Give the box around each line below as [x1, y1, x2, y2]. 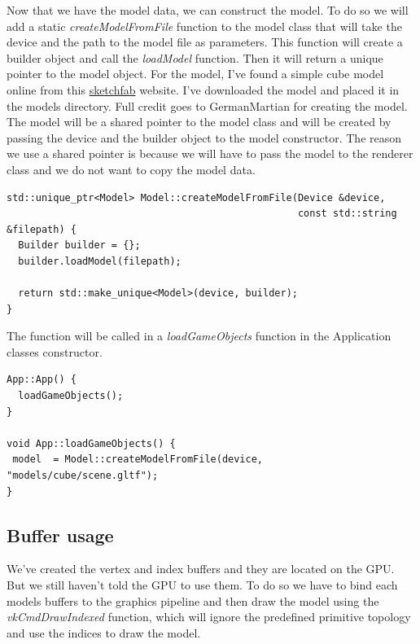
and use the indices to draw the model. [7, 624, 201, 641]
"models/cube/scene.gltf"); [7, 470, 159, 482]
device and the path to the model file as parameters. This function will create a [7, 33, 403, 50]
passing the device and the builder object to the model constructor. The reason [7, 129, 402, 146]
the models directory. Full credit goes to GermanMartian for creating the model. [7, 97, 408, 114]
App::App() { [7, 374, 77, 386]
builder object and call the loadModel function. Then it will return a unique [7, 49, 383, 66]
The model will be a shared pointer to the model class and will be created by [7, 113, 392, 130]
